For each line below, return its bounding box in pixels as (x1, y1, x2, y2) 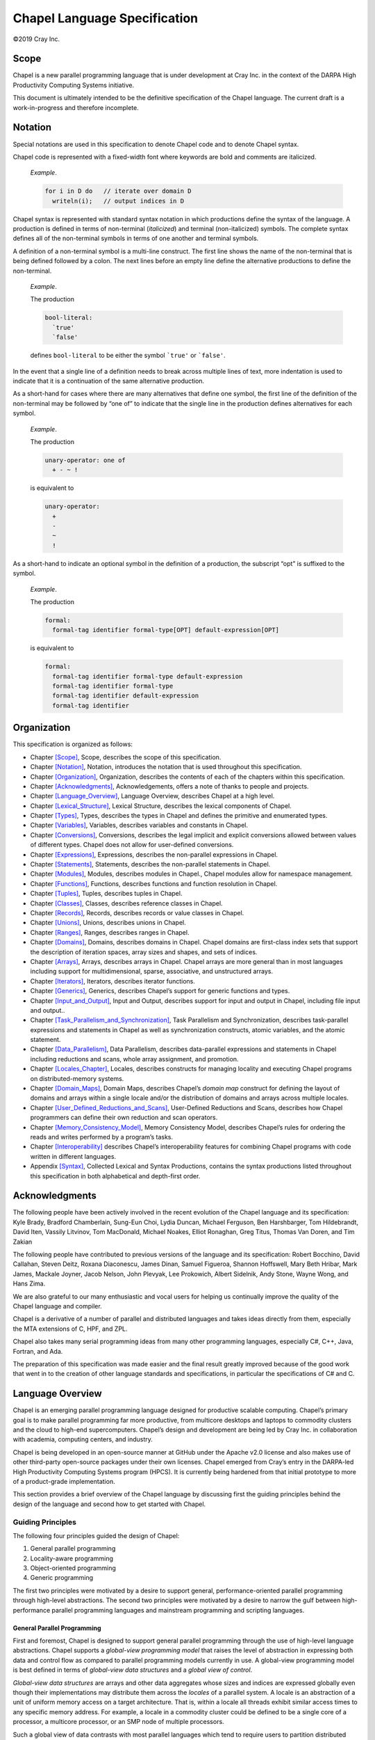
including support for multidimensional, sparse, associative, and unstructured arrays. (30, 967, 274, 976)
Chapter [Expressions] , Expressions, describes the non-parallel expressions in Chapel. (30, 850, 278, 859)
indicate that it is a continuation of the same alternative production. (12, 377, 205, 385)
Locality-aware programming (30, 1554, 114, 1563)
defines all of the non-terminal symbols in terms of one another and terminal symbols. (12, 234, 259, 243)
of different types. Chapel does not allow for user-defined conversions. (30, 841, 234, 849)
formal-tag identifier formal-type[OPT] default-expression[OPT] (52, 626, 280, 634)
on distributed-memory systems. (30, 1074, 124, 1082)
